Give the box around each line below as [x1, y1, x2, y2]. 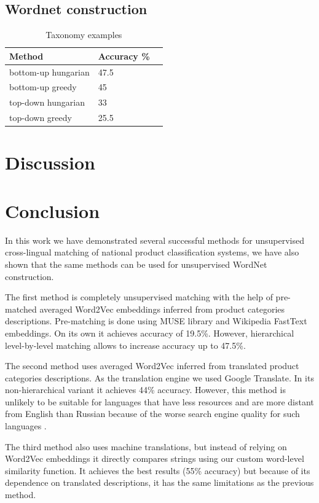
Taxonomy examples [45, 28, 122, 41]
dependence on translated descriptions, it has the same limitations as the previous [5, 476, 314, 489]
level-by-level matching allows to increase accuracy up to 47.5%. [5, 338, 246, 351]
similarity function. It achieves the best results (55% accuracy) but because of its [5, 464, 310, 477]
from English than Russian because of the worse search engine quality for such [5, 407, 300, 420]
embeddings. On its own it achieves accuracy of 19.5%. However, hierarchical [5, 326, 294, 339]
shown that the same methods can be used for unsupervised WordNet [5, 257, 267, 270]
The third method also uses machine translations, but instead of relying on [5, 440, 287, 453]
